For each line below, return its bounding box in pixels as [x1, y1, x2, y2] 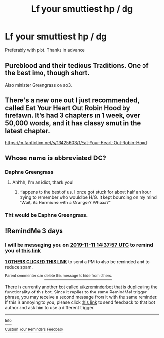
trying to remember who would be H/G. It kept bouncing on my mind [19, 194, 157, 200]
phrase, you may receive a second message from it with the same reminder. [5, 294, 158, 300]
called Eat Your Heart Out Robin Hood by [5, 104, 130, 112]
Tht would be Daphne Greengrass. [5, 212, 88, 219]
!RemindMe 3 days [5, 226, 63, 235]
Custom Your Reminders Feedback [5, 327, 64, 332]
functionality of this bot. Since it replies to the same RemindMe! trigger [5, 289, 147, 294]
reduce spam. [5, 264, 33, 270]
